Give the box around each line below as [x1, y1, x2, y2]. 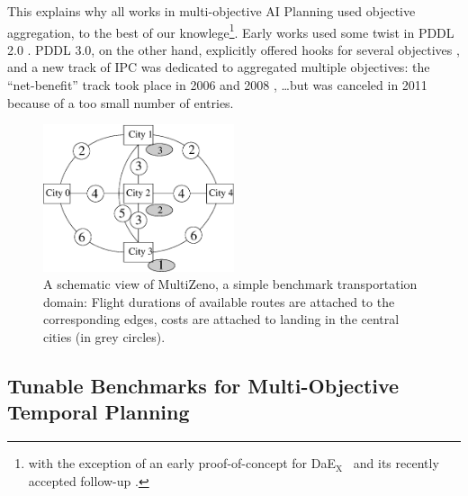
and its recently [353, 454, 439, 473]
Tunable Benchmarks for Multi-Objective [7, 371, 400, 399]
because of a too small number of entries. [7, 93, 234, 112]
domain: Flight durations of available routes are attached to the [43, 292, 395, 311]
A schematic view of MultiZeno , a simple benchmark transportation [43, 275, 418, 293]
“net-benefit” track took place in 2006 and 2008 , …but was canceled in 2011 [7, 76, 427, 95]
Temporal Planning [7, 398, 190, 426]
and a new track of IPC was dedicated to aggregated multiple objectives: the [7, 58, 430, 77]
